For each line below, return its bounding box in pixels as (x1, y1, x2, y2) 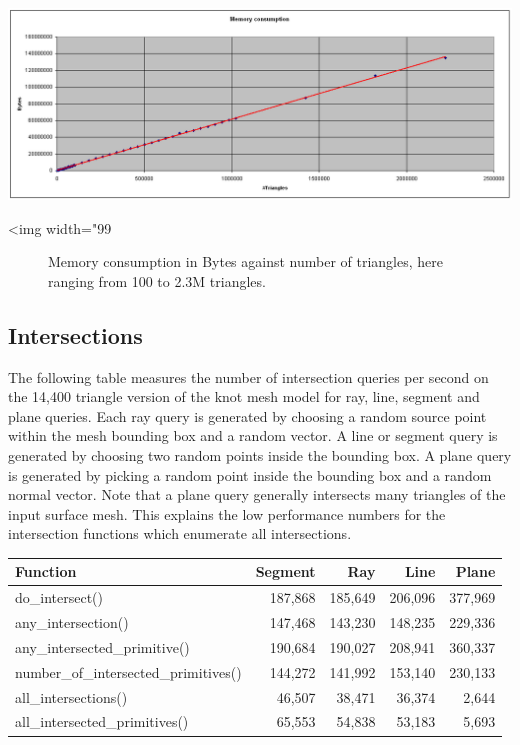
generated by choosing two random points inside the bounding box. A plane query (8, 444, 512, 465)
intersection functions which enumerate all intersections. (8, 523, 352, 544)
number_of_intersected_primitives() (15, 661, 242, 682)
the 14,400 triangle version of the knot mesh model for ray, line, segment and (8, 386, 480, 407)
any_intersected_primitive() (15, 636, 190, 657)
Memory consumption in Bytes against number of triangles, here (48, 251, 443, 272)
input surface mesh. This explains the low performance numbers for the (8, 503, 446, 524)
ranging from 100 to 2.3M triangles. (48, 270, 266, 291)
